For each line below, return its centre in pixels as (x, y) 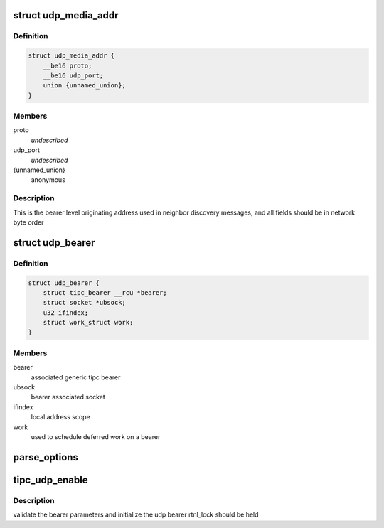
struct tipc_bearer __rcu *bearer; (105, 292)
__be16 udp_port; (73, 75)
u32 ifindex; (66, 312)
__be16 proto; (68, 65)
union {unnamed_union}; (84, 86)
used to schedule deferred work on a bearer (96, 436)
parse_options (46, 457)
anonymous (48, 180)
